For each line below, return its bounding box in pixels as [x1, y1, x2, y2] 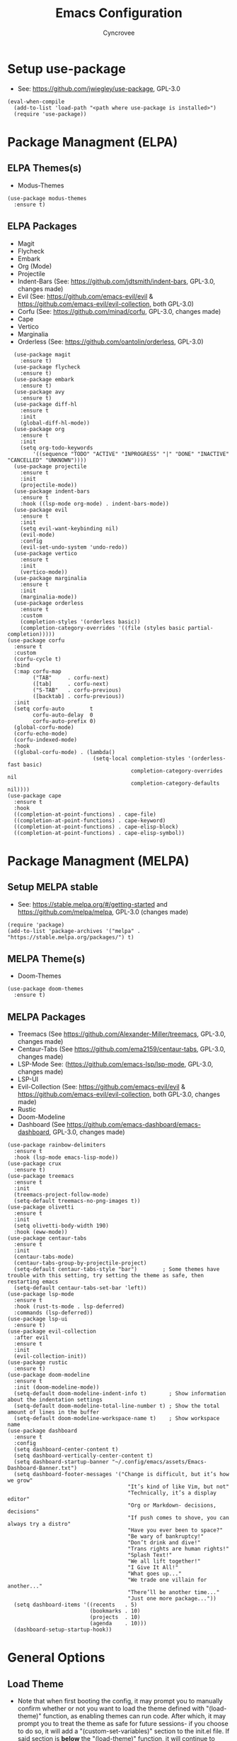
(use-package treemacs [7, 1173, 74, 1180]
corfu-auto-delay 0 [33, 711, 93, 719]
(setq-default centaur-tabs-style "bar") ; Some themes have [13, 1266, 220, 1273]
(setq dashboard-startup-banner [13, 1458, 110, 1466]
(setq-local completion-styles [93, 755, 185, 762]
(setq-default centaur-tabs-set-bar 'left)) [13, 1284, 147, 1292]
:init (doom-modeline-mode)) [13, 1384, 100, 1391]
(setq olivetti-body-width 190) [13, 1223, 110, 1230]
